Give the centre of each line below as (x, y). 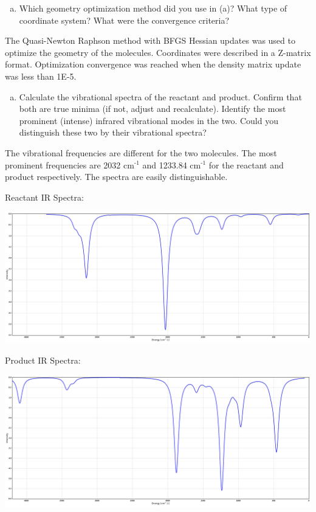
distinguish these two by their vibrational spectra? (113, 132)
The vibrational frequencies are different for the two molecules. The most (141, 152)
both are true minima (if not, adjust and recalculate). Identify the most (153, 109)
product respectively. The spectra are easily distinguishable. (116, 177)
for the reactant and (246, 164)
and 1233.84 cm (172, 164)
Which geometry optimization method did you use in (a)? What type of (153, 8)
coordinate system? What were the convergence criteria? (124, 20)
